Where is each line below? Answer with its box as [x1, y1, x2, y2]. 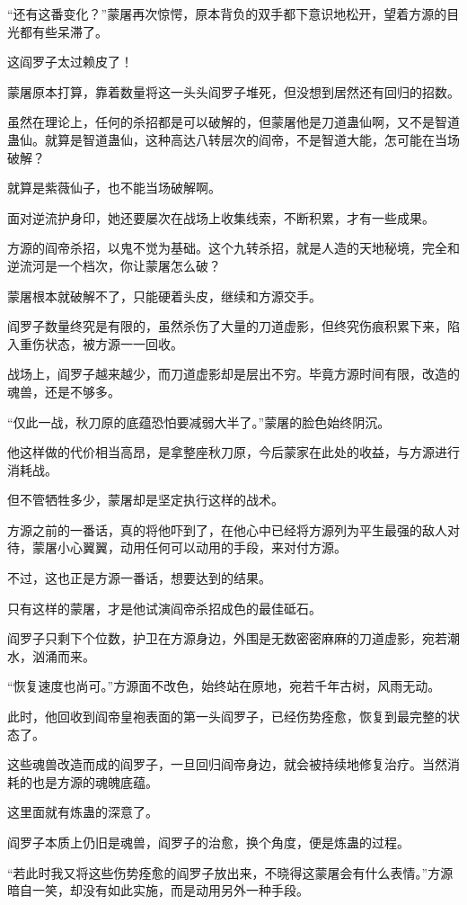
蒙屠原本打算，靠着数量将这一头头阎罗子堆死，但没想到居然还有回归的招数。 [7, 82, 460, 101]
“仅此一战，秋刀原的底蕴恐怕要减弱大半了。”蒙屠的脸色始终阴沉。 [7, 412, 391, 431]
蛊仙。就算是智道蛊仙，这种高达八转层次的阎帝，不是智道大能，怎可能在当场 [7, 130, 460, 148]
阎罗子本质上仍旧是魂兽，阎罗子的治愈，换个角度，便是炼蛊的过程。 [7, 833, 410, 851]
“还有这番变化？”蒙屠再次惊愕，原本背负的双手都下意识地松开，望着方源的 [7, 4, 447, 22]
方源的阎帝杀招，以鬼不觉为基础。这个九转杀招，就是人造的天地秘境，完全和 [7, 238, 460, 257]
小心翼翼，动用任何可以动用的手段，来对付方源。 [57, 538, 347, 557]
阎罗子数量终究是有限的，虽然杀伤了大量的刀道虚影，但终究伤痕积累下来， [7, 317, 447, 336]
